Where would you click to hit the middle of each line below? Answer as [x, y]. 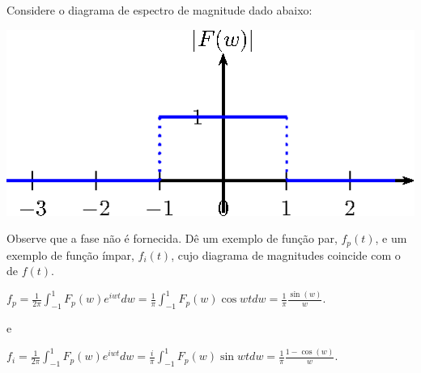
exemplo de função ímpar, [70, 254]
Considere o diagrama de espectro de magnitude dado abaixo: [159, 10]
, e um [391, 238]
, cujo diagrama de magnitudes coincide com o [286, 254]
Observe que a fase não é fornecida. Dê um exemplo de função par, [172, 238]
